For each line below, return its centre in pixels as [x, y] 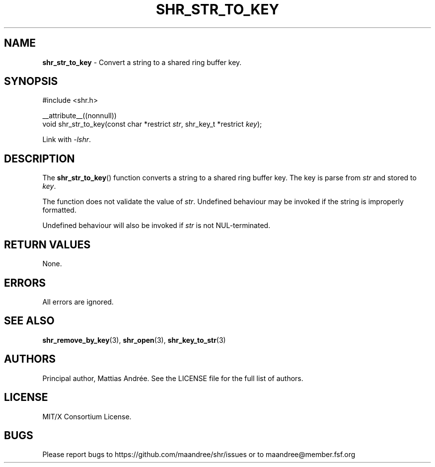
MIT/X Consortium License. [87, 416]
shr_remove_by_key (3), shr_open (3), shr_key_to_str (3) [134, 340]
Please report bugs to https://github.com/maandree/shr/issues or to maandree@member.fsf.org [199, 455]
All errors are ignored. [78, 302]
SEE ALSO [29, 321]
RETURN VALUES [47, 244]
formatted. [59, 210]
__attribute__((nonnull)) [79, 116]
